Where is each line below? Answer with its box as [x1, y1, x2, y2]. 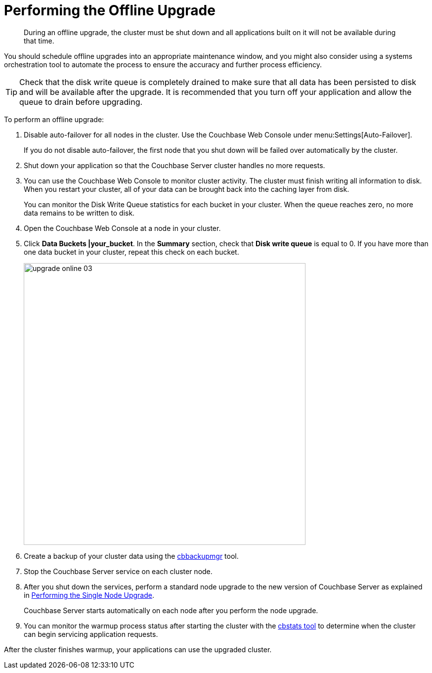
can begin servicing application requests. [24, 629, 158, 638]
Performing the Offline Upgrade [4, 2, 216, 19]
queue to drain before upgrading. [19, 96, 143, 107]
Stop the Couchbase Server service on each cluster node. [24, 567, 213, 576]
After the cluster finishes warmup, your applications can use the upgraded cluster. [4, 645, 272, 654]
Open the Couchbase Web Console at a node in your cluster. [24, 224, 221, 232]
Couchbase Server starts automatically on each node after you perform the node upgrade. [24, 606, 318, 615]
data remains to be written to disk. [24, 208, 135, 217]
